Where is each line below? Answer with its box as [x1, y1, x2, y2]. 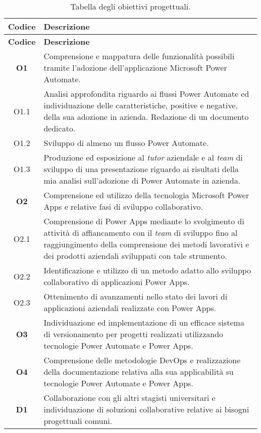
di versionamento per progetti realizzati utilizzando [43, 328, 223, 340]
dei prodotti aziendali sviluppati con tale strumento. [43, 250, 227, 261]
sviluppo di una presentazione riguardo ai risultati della [43, 163, 239, 175]
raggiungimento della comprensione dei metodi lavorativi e [43, 238, 249, 250]
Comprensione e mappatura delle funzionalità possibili [43, 50, 234, 62]
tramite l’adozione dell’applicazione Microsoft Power [43, 62, 227, 73]
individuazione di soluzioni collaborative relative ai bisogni [43, 403, 249, 415]
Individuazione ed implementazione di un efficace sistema [43, 317, 244, 328]
